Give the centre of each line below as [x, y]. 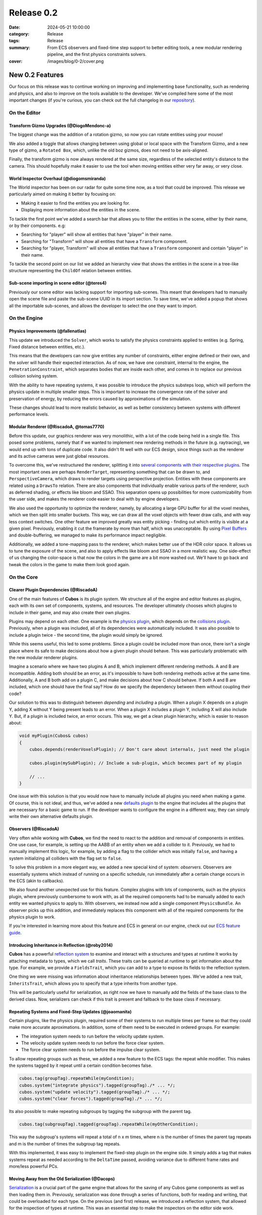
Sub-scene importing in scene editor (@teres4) [58, 283]
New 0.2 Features [36, 75]
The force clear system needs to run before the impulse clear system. [91, 1050]
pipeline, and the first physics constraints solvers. [97, 54]
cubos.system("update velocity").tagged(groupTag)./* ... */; [95, 1092]
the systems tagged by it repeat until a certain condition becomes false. [81, 1066]
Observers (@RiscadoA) [34, 829]
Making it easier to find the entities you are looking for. [76, 203]
